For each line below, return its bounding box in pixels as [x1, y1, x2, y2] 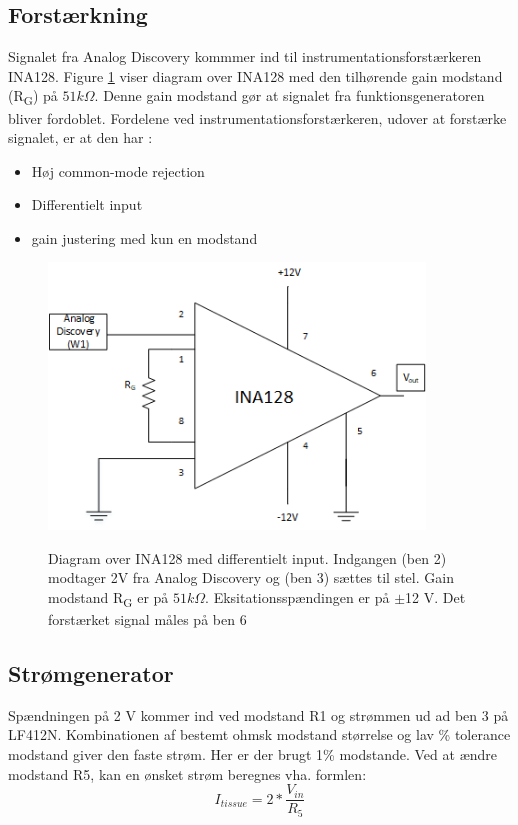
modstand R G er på [48, 586, 169, 610]
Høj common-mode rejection [31, 160, 205, 181]
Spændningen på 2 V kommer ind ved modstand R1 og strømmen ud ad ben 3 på [8, 704, 509, 725]
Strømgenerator [8, 657, 174, 688]
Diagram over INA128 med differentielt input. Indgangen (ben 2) [48, 547, 447, 568]
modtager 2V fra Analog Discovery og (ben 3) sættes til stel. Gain [48, 567, 454, 588]
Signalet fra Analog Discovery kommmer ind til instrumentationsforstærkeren [8, 46, 482, 67]
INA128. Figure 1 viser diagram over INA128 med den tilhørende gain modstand [8, 65, 503, 86]
